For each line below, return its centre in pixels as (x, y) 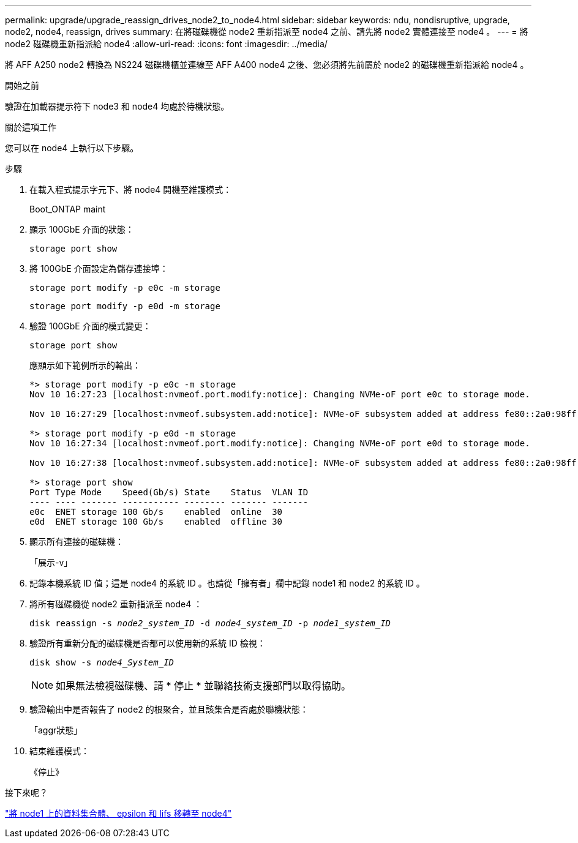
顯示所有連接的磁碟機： (77, 541)
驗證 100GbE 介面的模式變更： (90, 326)
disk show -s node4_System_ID (102, 662)
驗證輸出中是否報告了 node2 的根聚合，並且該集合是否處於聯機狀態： (169, 709)
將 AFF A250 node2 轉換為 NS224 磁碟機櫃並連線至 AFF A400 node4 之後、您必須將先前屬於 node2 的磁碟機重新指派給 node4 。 (267, 65)
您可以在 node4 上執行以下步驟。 (72, 148)
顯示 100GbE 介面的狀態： (82, 229)
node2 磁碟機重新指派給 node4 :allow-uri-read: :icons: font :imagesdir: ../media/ (166, 44)
